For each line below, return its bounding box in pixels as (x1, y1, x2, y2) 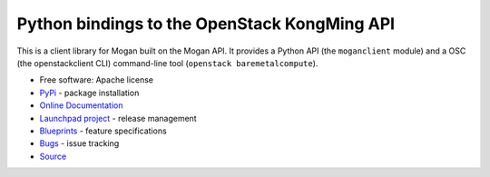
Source (39, 151, 67, 162)
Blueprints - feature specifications (39, 125, 167, 136)
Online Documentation (39, 100, 123, 111)
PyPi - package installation (39, 87, 140, 98)
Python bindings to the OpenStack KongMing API (16, 14, 395, 34)
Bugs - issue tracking (39, 138, 120, 149)
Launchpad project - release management (39, 113, 197, 123)
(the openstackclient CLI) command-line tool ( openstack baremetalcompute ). (16, 57, 318, 68)
